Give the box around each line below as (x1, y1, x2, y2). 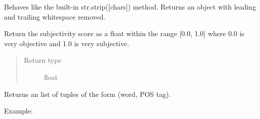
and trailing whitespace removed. (4, 11, 105, 22)
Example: (4, 105, 33, 116)
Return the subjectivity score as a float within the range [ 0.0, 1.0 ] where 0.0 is (4, 28, 244, 39)
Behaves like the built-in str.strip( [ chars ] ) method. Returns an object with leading (4, 2, 256, 12)
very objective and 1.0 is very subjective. (4, 38, 129, 48)
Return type (24, 55, 62, 65)
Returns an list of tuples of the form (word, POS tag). (4, 88, 171, 99)
